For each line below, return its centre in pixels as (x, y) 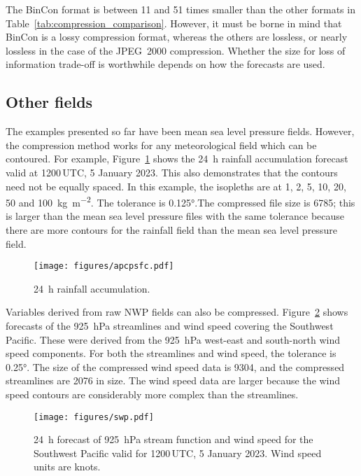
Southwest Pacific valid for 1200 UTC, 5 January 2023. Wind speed (178, 453)
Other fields (49, 102)
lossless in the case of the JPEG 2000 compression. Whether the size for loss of (176, 50)
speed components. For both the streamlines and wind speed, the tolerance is (171, 353)
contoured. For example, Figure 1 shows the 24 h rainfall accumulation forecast (177, 159)
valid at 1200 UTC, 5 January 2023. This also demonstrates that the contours (172, 172)
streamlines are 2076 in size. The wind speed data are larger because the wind (173, 380)
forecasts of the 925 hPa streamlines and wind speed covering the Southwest (170, 326)
